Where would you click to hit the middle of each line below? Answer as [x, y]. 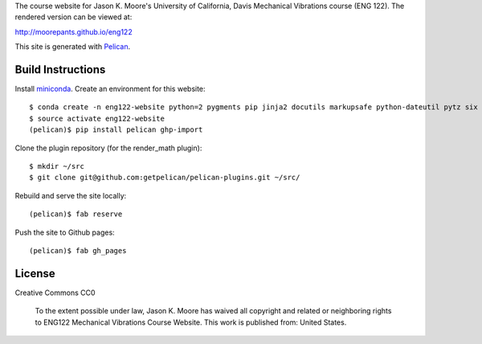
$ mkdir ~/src [57, 166]
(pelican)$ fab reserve [76, 214]
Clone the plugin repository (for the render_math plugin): [108, 148]
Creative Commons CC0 [55, 293]
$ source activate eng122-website [97, 118]
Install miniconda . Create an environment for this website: [110, 89]
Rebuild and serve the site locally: [71, 195]
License [35, 273]
